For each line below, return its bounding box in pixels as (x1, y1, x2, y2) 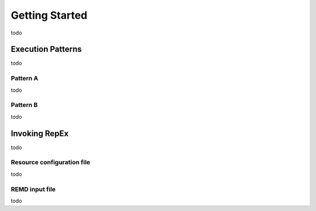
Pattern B (11, 101, 38, 109)
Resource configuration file (11, 158, 91, 167)
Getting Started (11, 9, 88, 22)
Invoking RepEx (11, 129, 69, 139)
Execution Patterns (11, 44, 82, 54)
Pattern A (11, 74, 39, 82)
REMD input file (11, 185, 56, 193)
